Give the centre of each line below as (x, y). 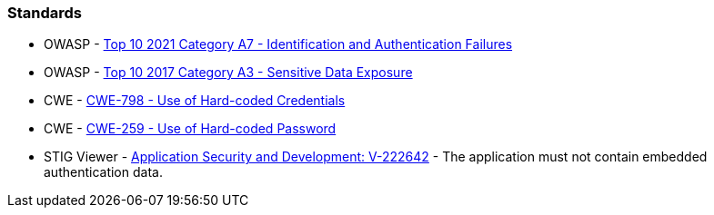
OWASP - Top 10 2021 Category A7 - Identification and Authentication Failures (278, 44)
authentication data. (103, 172)
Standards (45, 13)
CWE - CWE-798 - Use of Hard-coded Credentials (195, 101)
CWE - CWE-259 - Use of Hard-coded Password (190, 129)
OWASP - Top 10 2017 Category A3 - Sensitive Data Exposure (228, 73)
